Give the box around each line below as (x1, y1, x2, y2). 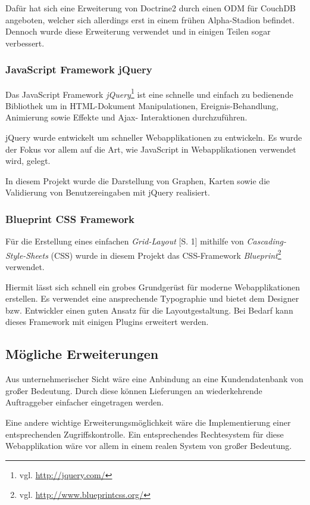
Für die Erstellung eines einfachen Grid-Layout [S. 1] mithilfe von (5, 235, 244, 247)
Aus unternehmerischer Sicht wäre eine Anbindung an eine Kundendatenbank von (5, 373, 303, 385)
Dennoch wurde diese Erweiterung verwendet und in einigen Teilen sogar (5, 25, 271, 38)
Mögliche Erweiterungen (5, 345, 159, 363)
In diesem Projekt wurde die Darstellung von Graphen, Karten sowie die (5, 174, 270, 187)
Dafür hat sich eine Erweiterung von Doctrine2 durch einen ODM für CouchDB (5, 2, 296, 14)
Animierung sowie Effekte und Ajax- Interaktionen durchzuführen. (5, 111, 248, 123)
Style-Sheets (5, 249, 48, 261)
